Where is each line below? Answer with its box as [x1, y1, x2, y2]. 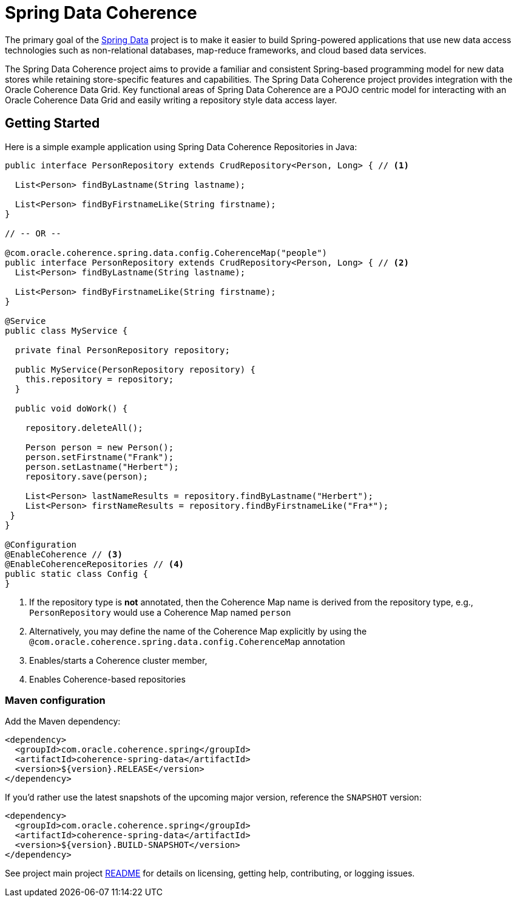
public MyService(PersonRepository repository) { [15, 364, 256, 374]
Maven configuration [5, 694, 106, 706]
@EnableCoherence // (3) [5, 549, 123, 559]
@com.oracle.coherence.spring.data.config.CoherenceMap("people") [5, 247, 328, 258]
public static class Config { [5, 568, 149, 579]
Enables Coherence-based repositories [29, 673, 186, 684]
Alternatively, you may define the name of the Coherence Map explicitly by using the [29, 625, 367, 636]
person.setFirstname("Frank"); [25, 452, 174, 462]
